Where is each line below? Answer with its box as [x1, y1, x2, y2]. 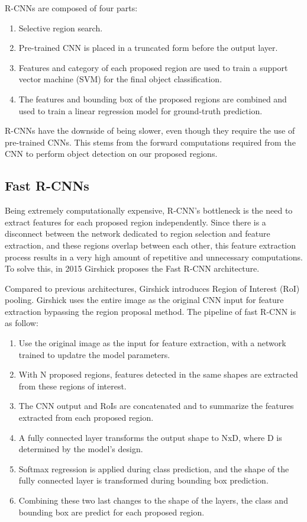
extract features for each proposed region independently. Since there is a [5, 215, 266, 228]
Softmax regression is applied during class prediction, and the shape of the [18, 462, 289, 475]
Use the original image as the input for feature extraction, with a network [18, 337, 286, 349]
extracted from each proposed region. [18, 411, 154, 424]
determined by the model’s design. [18, 443, 143, 455]
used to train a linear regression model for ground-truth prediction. [18, 104, 263, 117]
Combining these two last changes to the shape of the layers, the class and [18, 494, 288, 507]
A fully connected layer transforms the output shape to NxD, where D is [18, 431, 282, 443]
